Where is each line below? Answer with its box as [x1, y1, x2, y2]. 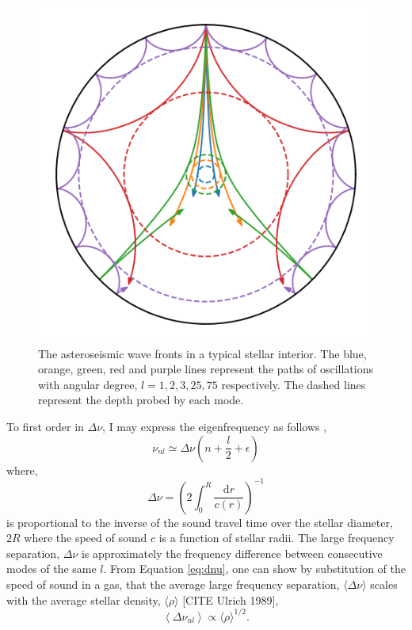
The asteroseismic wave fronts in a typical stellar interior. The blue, [38, 345, 367, 361]
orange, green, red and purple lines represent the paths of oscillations [38, 361, 373, 377]
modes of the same [6, 560, 97, 577]
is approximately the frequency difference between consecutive [81, 544, 383, 561]
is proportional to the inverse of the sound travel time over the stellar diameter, [6, 514, 393, 530]
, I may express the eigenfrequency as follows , [102, 418, 327, 434]
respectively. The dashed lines [221, 376, 366, 392]
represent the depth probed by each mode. [38, 391, 244, 408]
